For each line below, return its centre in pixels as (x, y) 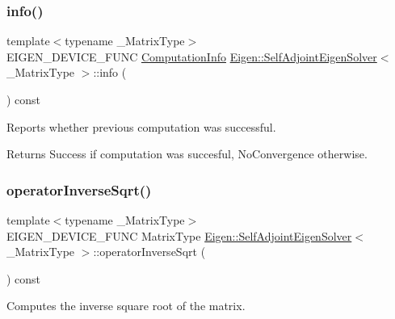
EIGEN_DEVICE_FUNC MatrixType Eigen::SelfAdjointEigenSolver (179, 235)
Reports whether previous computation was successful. (141, 126)
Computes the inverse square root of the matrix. (126, 306)
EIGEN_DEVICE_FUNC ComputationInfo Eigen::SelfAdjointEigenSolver (192, 56)
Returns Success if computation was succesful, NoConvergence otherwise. (187, 154)
